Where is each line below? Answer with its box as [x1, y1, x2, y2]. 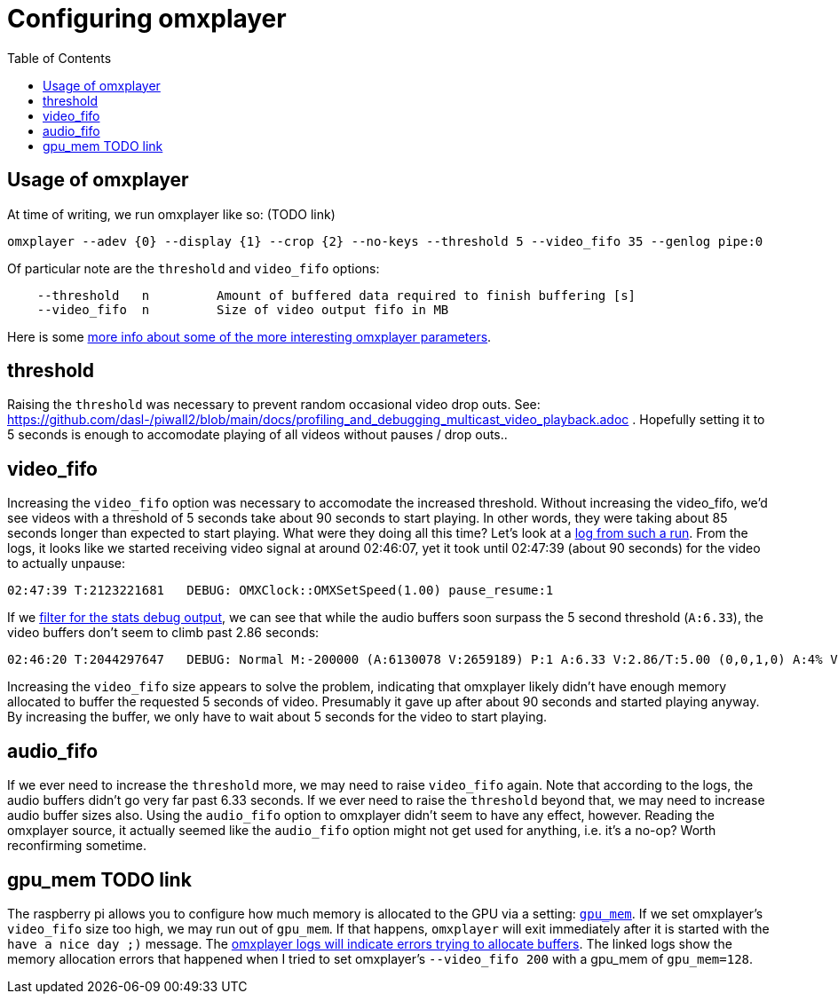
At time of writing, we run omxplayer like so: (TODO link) [7, 206, 336, 222]
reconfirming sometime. [7, 838, 147, 854]
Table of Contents [7, 50, 112, 66]
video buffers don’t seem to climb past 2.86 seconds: [7, 625, 320, 641]
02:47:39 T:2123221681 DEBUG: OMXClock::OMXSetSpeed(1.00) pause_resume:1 [7, 583, 554, 598]
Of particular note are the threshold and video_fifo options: [7, 260, 380, 276]
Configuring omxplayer [7, 4, 287, 34]
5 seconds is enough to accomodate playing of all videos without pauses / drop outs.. [7, 427, 508, 443]
